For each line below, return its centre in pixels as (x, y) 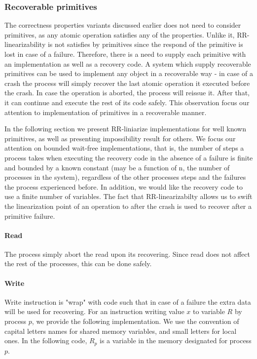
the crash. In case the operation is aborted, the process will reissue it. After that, (127, 93)
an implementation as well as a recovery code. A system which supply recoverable (128, 63)
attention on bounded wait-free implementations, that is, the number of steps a (124, 148)
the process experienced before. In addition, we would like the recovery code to (124, 186)
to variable (209, 311)
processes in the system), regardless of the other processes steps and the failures (125, 177)
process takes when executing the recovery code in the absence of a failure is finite (129, 157)
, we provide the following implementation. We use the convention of (135, 321)
